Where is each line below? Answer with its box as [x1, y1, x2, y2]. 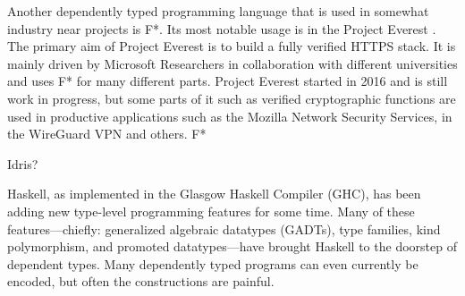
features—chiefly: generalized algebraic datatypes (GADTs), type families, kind [7, 219, 441, 238]
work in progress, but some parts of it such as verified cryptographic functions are [7, 89, 456, 107]
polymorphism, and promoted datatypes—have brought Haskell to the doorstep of [7, 237, 457, 256]
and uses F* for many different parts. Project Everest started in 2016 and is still [7, 72, 448, 90]
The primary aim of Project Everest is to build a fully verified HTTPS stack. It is [7, 37, 456, 55]
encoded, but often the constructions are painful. [7, 272, 275, 291]
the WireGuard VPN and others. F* [7, 124, 207, 143]
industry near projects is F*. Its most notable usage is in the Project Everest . [7, 19, 436, 38]
